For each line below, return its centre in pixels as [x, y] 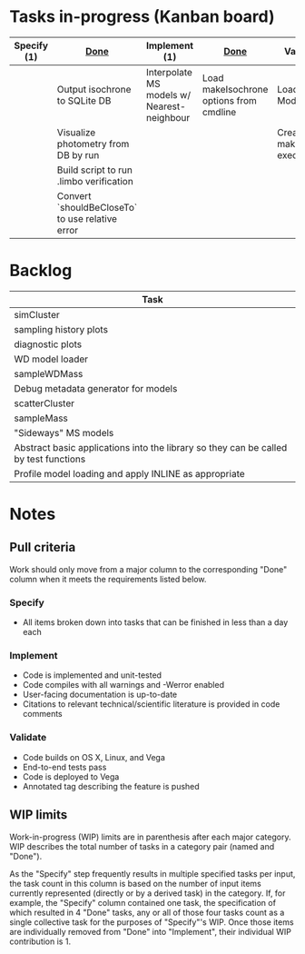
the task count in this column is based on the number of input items [135, 883]
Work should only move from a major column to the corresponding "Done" [148, 569]
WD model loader [51, 359]
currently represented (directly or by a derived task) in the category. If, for [148, 893]
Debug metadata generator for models [96, 388]
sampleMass [41, 418]
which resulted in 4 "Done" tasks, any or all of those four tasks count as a [147, 912]
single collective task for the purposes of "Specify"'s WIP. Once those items [152, 922]
